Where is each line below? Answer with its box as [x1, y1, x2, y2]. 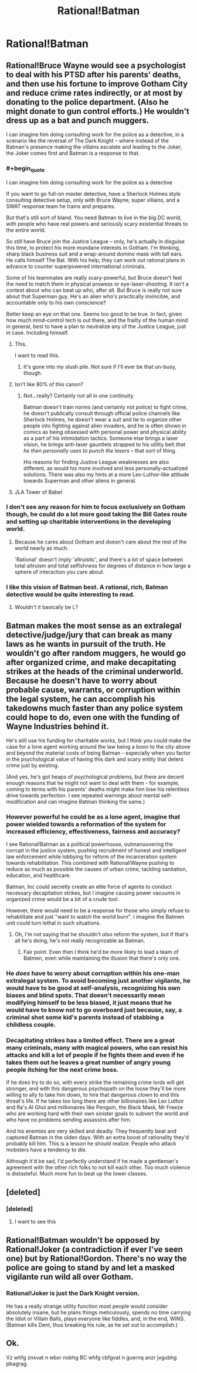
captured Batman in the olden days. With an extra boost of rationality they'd [6, 1134, 189, 1141]
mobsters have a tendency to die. [6, 1146, 87, 1153]
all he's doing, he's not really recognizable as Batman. [14, 937, 145, 944]
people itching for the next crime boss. [6, 1066, 119, 1074]
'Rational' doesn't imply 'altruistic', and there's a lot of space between [14, 556, 184, 563]
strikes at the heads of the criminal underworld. [6, 667, 184, 677]
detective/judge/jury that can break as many [6, 630, 172, 640]
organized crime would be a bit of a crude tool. [6, 896, 119, 903]
